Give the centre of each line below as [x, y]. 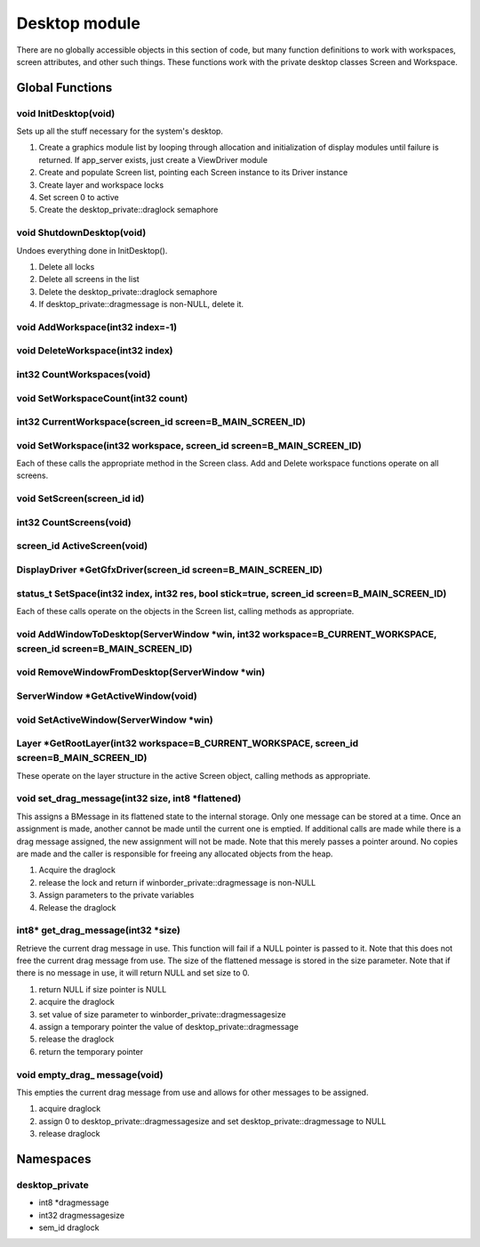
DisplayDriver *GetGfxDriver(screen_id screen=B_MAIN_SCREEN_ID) [170, 570]
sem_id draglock [69, 1227]
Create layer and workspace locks [101, 185]
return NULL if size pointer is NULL [103, 989]
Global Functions [64, 88]
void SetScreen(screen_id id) [80, 498]
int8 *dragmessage [74, 1202]
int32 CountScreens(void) [74, 522]
